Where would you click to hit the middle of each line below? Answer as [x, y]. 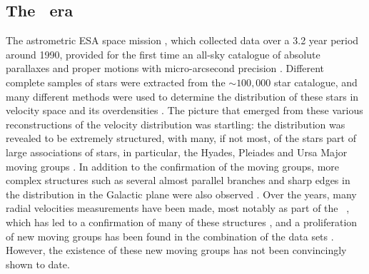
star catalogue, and [316, 82]
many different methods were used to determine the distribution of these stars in [182, 96]
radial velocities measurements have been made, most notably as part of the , [178, 208]
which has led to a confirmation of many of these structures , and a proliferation [182, 222]
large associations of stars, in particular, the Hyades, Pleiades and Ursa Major [177, 152]
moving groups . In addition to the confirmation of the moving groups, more [173, 166]
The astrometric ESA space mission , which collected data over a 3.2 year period [182, 40]
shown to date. [38, 264]
